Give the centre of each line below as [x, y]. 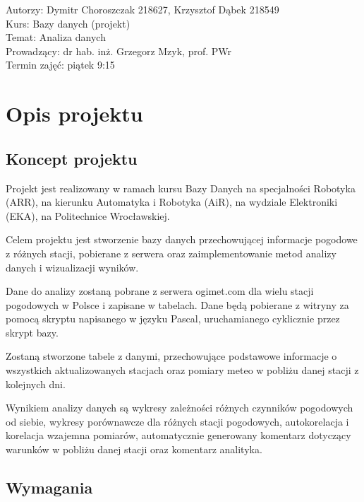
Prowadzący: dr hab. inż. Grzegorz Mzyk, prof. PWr [119, 51]
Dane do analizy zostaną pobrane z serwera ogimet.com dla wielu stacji [160, 291]
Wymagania [49, 488]
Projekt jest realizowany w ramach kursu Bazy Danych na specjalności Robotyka [181, 188]
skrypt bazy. [32, 332]
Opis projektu [74, 113]
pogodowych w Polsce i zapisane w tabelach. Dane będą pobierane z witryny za [177, 304]
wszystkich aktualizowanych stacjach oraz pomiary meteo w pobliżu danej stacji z [182, 370]
